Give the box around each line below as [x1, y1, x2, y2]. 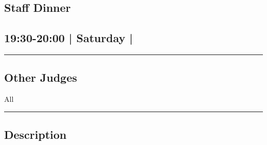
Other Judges [4, 69, 78, 85]
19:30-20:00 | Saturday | [4, 30, 133, 46]
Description [4, 126, 67, 142]
